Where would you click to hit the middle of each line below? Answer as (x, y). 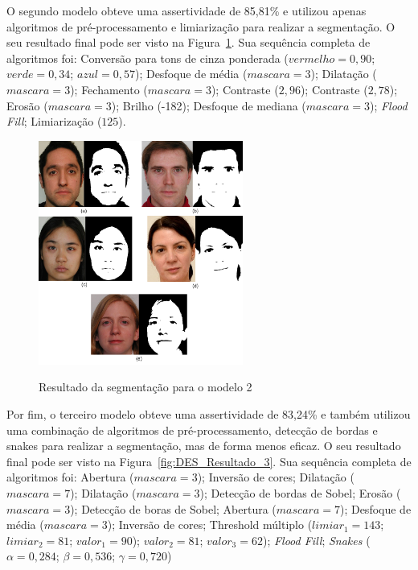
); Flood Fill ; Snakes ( (316, 540)
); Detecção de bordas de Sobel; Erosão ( (300, 492)
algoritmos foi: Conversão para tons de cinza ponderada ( (148, 58)
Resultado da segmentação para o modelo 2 (145, 387)
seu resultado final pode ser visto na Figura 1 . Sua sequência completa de (189, 42)
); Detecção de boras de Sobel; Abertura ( (173, 508)
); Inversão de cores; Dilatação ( (276, 477)
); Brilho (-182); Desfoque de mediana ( (209, 105)
